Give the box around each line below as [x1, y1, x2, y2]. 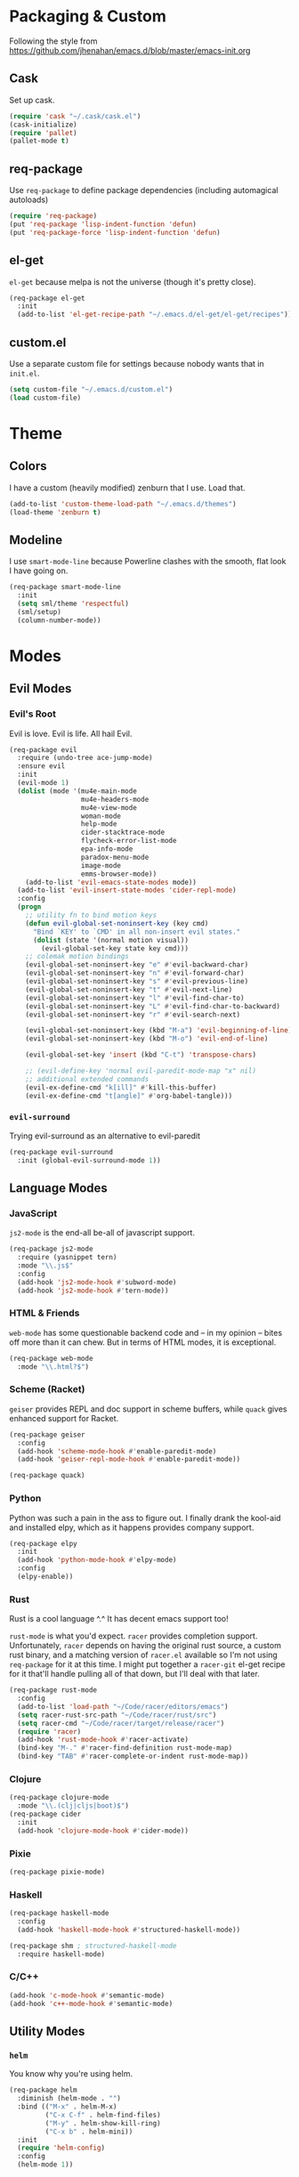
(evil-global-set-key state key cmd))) [41, 943, 190, 953]
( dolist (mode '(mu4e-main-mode [17, 786, 138, 796]
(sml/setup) [17, 607, 62, 616]
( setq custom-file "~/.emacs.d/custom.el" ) [9, 384, 174, 393]
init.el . [9, 368, 40, 378]
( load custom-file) [9, 393, 82, 402]
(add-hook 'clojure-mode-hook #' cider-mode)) [17, 1826, 190, 1835]
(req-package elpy [9, 1539, 77, 1548]
